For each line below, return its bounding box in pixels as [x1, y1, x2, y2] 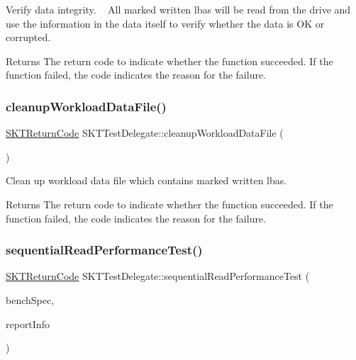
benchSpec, [6, 292, 55, 307]
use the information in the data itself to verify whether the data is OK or [6, 16, 325, 30]
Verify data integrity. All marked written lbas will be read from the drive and [6, 2, 351, 16]
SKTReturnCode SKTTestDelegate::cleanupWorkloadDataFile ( [6, 125, 284, 140]
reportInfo [6, 316, 50, 331]
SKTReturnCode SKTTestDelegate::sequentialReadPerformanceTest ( [6, 269, 310, 283]
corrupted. [6, 30, 51, 45]
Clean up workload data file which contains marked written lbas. [6, 173, 287, 188]
